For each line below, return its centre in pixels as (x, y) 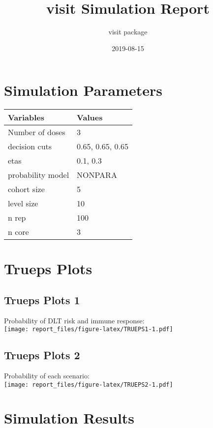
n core (18, 232)
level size (23, 203)
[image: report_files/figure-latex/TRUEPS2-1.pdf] (89, 385)
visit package (128, 32)
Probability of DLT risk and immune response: (74, 320)
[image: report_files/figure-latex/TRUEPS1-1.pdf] (89, 329)
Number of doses (37, 132)
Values (90, 117)
